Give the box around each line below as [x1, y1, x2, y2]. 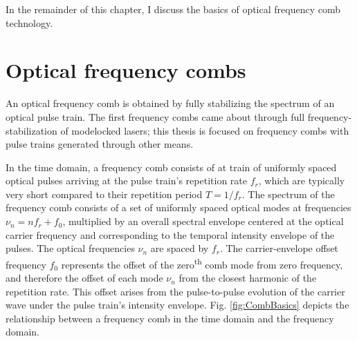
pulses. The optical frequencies [6, 241, 135, 255]
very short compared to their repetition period [6, 186, 203, 201]
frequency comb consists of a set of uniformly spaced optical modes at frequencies [6, 200, 351, 215]
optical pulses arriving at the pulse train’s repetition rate [6, 173, 247, 188]
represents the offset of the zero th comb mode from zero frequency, [61, 255, 343, 271]
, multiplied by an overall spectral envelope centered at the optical [62, 214, 344, 228]
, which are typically [258, 173, 345, 188]
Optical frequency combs [6, 56, 246, 84]
